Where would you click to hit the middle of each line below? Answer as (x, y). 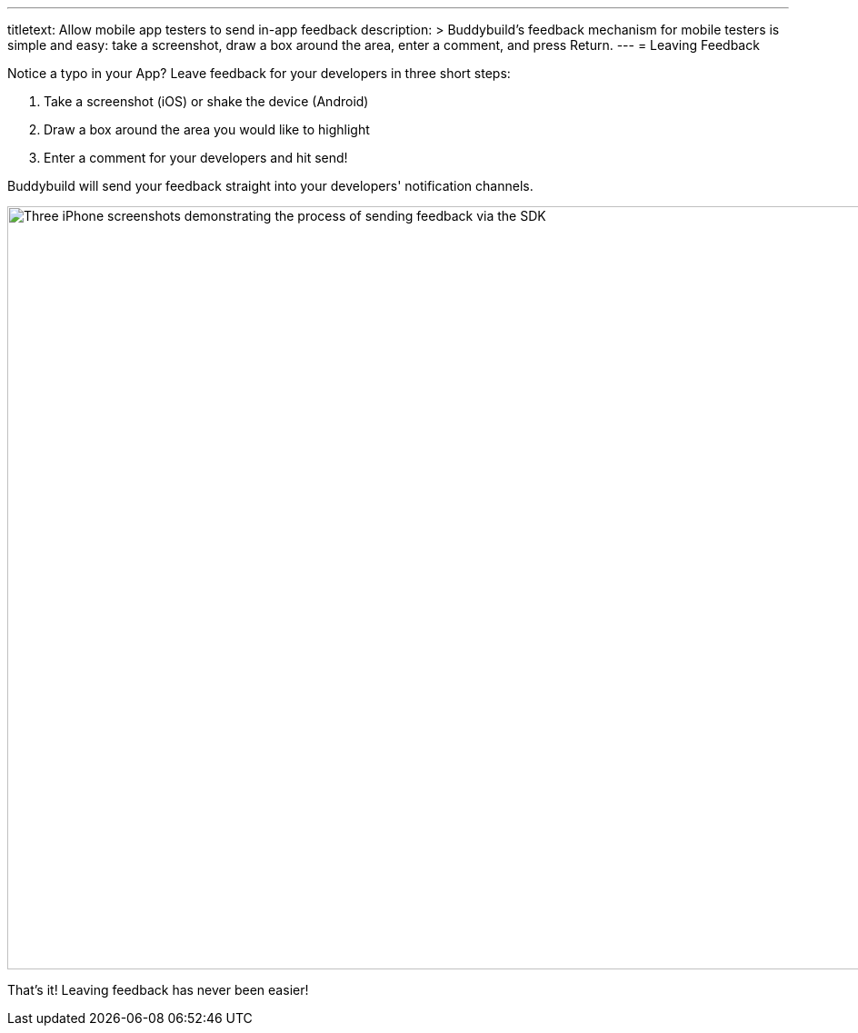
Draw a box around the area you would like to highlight (207, 129)
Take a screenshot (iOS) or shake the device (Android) (206, 101)
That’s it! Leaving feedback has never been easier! (158, 990)
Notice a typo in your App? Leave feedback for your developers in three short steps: (259, 73)
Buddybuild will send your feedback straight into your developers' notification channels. (270, 186)
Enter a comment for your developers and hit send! (196, 158)
